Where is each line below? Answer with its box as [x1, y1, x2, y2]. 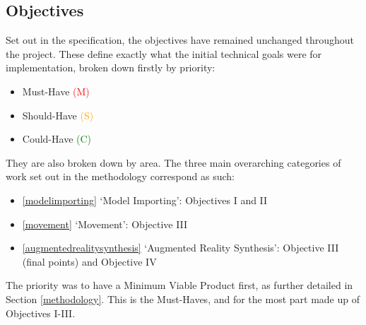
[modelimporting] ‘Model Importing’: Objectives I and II [22, 192, 268, 207]
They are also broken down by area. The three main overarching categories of [6, 155, 341, 170]
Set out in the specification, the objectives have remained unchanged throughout [6, 32, 354, 47]
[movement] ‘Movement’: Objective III [22, 216, 188, 231]
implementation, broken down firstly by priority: [6, 60, 216, 75]
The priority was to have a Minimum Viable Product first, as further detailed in [6, 278, 353, 292]
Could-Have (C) [22, 131, 92, 146]
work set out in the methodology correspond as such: [6, 169, 235, 184]
